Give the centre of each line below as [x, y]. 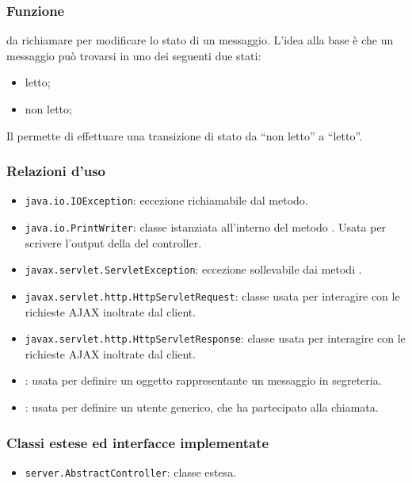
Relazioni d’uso [56, 171]
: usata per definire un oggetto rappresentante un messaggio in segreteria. [203, 380]
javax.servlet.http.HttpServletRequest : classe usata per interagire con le [212, 295]
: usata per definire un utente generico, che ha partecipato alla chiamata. [202, 407]
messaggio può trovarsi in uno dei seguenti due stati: [134, 55]
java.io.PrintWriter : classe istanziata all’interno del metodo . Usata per [206, 227]
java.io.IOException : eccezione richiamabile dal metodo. [166, 200]
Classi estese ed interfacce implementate [138, 442]
